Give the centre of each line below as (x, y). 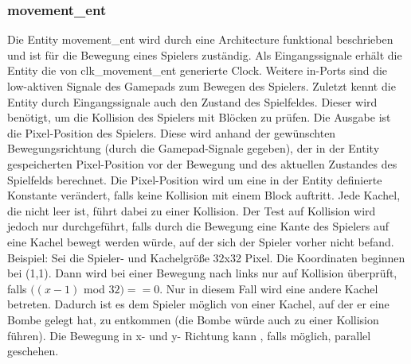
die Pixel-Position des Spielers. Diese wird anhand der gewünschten (172, 132)
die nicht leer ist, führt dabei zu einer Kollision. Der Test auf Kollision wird (192, 210)
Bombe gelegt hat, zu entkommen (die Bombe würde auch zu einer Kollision (193, 319)
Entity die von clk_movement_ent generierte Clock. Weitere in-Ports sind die (198, 70)
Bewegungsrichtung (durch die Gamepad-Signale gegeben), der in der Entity (194, 148)
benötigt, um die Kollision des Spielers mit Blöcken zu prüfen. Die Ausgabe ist (199, 117)
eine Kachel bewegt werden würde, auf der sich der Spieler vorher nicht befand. (201, 241)
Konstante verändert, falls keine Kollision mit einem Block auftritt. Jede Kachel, (204, 195)
